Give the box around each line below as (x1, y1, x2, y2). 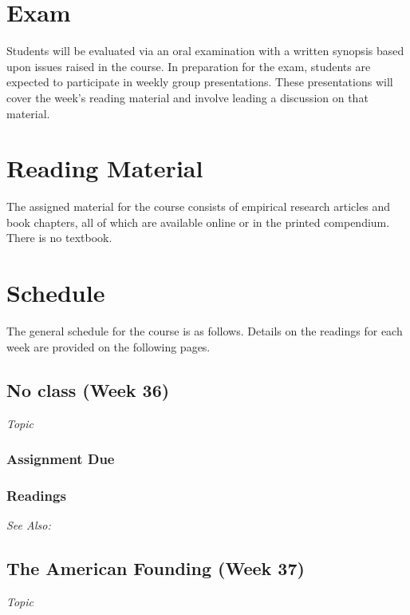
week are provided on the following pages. (6, 338, 211, 355)
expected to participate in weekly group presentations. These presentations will (6, 73, 393, 90)
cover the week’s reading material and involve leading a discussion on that (6, 89, 369, 105)
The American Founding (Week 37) (6, 556, 305, 581)
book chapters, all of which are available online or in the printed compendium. (6, 213, 390, 230)
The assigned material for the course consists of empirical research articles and (6, 198, 391, 215)
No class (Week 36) (6, 377, 170, 402)
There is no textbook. (6, 229, 112, 246)
